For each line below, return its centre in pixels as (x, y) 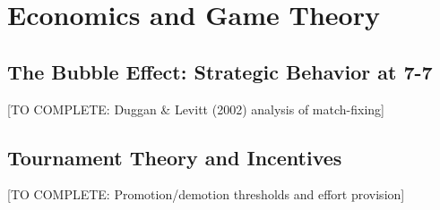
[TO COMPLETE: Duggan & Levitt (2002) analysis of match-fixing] (196, 109)
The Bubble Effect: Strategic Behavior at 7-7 (220, 71)
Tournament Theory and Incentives (175, 157)
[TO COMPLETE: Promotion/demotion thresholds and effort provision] (206, 194)
